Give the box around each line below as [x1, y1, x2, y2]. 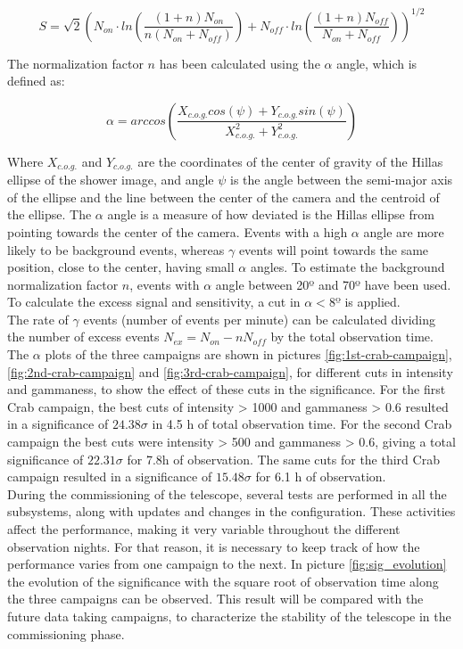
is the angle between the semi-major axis [230, 170, 453, 189]
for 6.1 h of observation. [255, 467, 386, 486]
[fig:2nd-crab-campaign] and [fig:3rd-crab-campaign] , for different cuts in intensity [7, 362, 453, 381]
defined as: [7, 71, 65, 90]
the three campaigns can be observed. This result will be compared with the [7, 589, 424, 608]
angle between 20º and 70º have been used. [215, 275, 451, 293]
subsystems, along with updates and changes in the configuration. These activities [7, 502, 456, 521]
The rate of [7, 309, 69, 328]
